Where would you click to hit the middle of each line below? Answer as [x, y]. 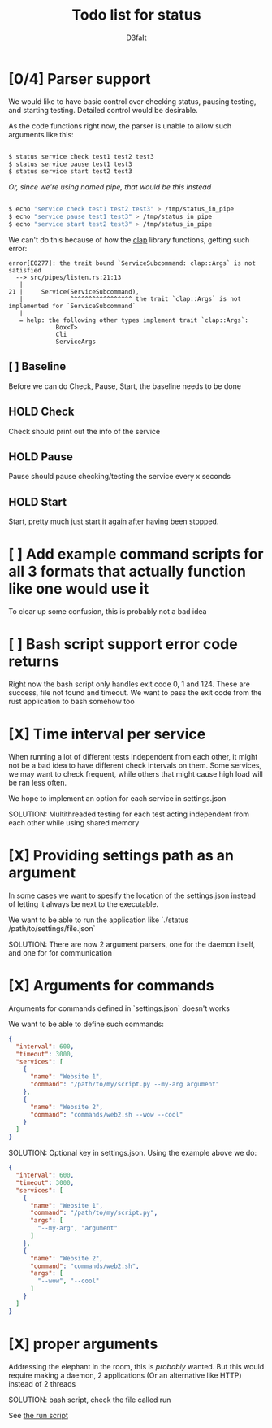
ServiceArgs [76, 342]
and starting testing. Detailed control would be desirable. [104, 110]
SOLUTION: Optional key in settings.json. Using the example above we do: [133, 1153]
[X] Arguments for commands [111, 986]
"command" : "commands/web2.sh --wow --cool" [106, 1115]
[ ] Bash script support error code [123, 644]
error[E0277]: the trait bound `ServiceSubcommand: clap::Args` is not [132, 263]
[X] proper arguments [83, 1344]
